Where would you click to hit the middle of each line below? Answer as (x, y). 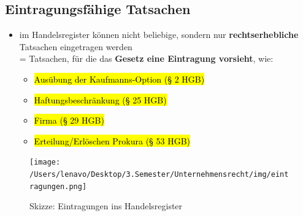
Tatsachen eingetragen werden (76, 46)
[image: (45, 162)
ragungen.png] (58, 186)
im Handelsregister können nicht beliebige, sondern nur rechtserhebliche (159, 35)
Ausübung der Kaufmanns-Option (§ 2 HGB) (119, 79)
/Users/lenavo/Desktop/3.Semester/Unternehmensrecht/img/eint (159, 175)
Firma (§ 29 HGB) (69, 120)
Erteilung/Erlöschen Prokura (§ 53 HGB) (112, 140)
